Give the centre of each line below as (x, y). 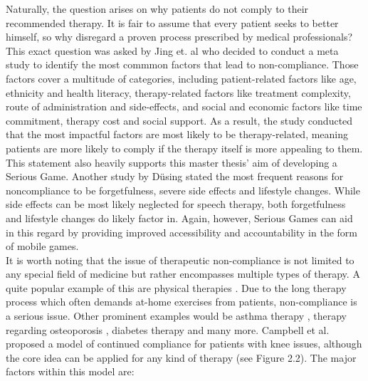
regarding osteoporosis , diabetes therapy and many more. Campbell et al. (168, 329)
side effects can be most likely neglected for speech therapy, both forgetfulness (176, 204)
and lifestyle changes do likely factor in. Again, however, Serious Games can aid (179, 218)
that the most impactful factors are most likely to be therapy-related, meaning (177, 134)
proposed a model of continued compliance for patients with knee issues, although (184, 344)
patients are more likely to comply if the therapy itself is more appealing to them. (184, 148)
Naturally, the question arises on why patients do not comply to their (157, 9)
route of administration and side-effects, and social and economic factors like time (184, 106)
